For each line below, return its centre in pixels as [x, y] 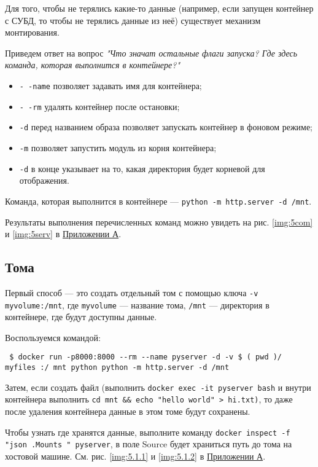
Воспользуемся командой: [53, 337]
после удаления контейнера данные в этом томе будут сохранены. [128, 411]
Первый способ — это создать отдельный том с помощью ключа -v [132, 292]
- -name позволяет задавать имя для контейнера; [111, 85]
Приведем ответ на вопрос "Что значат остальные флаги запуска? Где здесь [151, 53]
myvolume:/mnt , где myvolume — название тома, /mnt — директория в [137, 304]
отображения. [44, 180]
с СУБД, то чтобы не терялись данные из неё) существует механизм [133, 20]
